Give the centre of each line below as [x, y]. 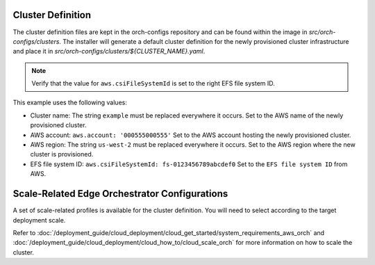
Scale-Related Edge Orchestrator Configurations [120, 194]
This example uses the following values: [70, 103]
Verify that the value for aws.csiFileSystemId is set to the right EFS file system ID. [153, 83]
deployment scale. [39, 220]
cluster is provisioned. [62, 154]
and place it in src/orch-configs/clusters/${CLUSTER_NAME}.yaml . [109, 51]
